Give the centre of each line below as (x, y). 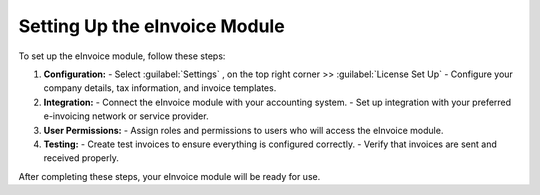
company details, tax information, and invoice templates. (160, 88)
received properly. (81, 158)
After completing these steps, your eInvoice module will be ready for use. (169, 176)
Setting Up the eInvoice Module (151, 26)
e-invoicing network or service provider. (126, 116)
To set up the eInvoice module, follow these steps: (122, 56)
